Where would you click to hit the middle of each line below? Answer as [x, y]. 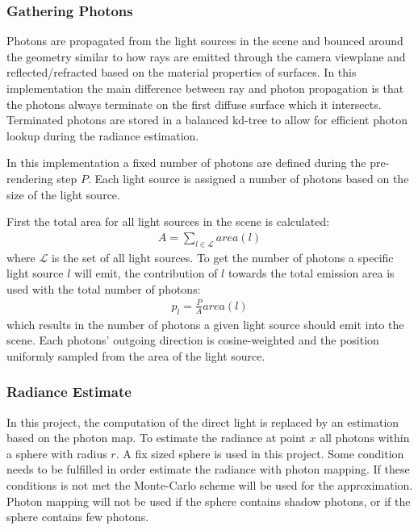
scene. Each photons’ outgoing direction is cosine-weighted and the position [193, 340]
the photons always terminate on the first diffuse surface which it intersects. [194, 104]
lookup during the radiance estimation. [103, 135]
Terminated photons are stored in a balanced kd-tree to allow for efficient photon [207, 120]
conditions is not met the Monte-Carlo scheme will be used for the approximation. [210, 485]
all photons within [365, 438]
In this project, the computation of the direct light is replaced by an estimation [203, 421]
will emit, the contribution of [146, 273]
